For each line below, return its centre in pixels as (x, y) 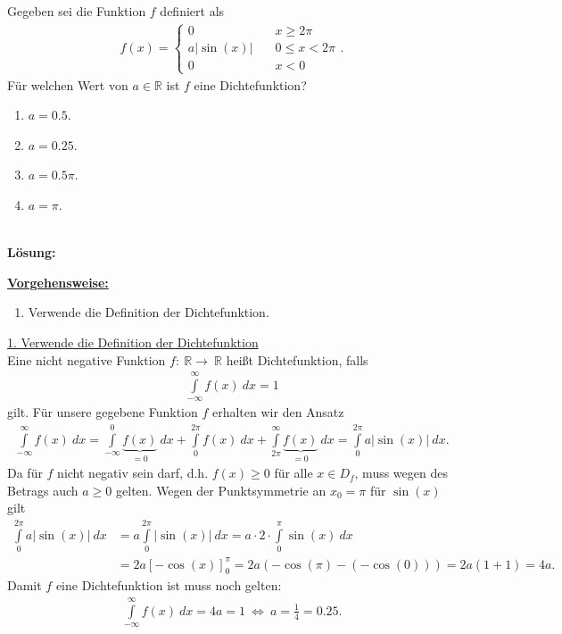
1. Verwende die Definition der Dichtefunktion (133, 342)
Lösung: (32, 252)
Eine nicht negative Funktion (87, 359)
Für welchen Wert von (68, 84)
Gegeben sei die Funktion (77, 11)
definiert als (192, 11)
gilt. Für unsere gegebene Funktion (103, 412)
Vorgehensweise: (58, 282)
